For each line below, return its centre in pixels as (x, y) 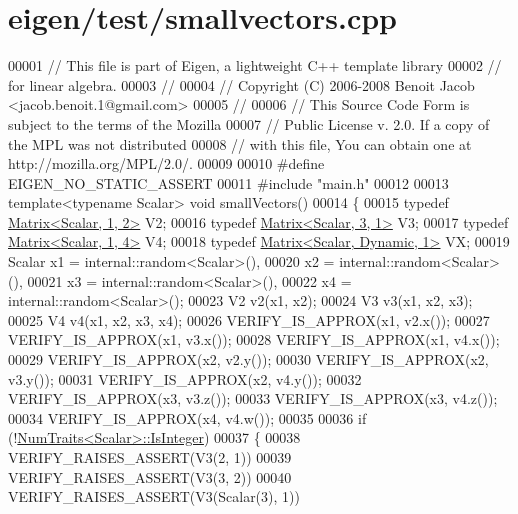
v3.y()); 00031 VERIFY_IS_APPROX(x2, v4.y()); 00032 (185, 378)
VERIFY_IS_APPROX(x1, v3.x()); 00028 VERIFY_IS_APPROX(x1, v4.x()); (254, 339)
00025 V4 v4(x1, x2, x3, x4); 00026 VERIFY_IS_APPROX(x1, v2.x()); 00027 (249, 319)
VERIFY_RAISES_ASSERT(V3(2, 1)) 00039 (150, 457)
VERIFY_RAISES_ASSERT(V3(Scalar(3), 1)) (154, 496)
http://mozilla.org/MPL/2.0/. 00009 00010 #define (166, 163)
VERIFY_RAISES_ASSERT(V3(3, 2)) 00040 (150, 476)
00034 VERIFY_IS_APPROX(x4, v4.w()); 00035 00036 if (187, 417)
